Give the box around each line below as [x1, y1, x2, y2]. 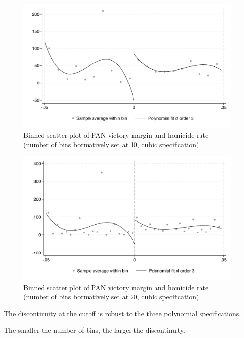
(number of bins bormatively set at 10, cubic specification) [23, 139, 199, 149]
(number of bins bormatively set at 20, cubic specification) [23, 292, 199, 302]
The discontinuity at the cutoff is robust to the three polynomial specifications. [4, 308, 241, 318]
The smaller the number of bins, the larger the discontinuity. [4, 324, 186, 335]
